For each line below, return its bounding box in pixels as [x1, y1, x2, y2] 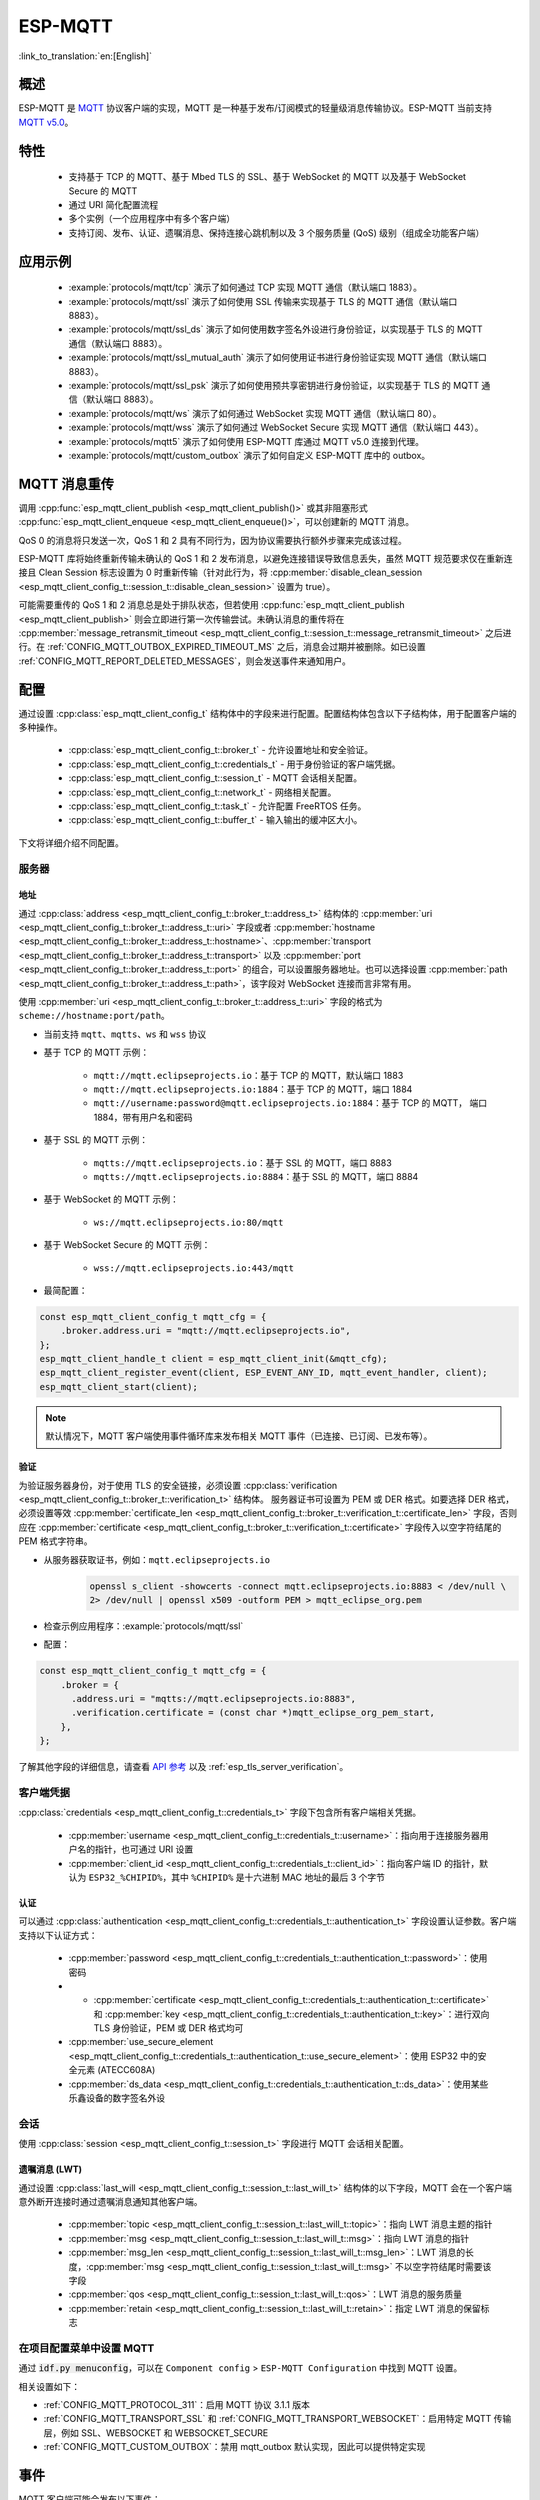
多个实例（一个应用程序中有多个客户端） [68, 213, 235, 225]
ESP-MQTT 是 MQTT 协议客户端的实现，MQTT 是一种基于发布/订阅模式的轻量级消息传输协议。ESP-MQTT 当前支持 [18, 102, 493, 114]
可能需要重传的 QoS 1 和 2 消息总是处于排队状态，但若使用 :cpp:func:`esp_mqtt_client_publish [18, 599, 405, 611]
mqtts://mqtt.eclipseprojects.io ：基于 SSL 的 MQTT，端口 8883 [93, 1156, 392, 1169]
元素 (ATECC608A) [76, 2064, 156, 2076]
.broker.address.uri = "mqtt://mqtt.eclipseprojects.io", [60, 1325, 351, 1337]
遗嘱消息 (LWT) [18, 2163, 83, 2175]
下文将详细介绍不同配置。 [18, 836, 124, 849]
